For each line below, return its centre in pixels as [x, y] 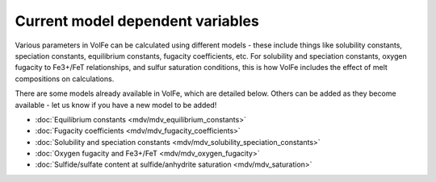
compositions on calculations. [65, 79]
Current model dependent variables [137, 21]
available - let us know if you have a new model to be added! [116, 105]
